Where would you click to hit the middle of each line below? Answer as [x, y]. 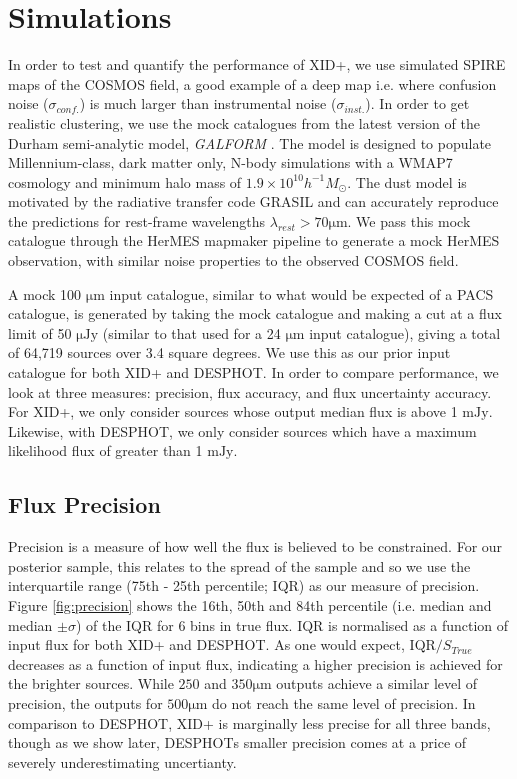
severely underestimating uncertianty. [122, 761]
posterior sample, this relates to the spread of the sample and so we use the [239, 565]
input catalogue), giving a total [405, 332]
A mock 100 [45, 293]
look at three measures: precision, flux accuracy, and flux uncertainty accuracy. [250, 391]
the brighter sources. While [91, 683]
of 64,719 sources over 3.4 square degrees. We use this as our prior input [229, 352]
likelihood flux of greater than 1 [105, 450]
